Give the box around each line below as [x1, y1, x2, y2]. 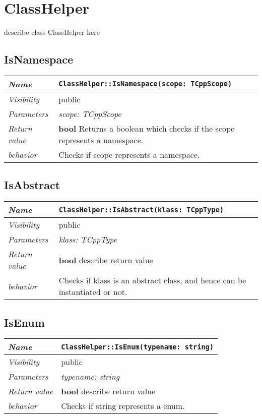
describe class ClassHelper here [4, 27, 100, 37]
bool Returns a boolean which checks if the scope [58, 122, 235, 134]
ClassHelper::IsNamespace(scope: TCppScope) [58, 80, 232, 88]
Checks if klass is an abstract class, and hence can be [58, 274, 246, 286]
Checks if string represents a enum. [61, 400, 185, 412]
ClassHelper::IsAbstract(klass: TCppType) [58, 205, 224, 214]
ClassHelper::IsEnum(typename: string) [61, 342, 214, 351]
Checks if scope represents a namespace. [58, 148, 200, 160]
